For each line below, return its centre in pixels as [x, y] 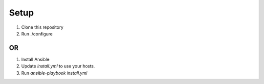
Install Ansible [35, 59]
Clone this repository [42, 27]
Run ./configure [37, 34]
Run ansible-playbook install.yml [54, 73]
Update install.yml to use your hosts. [58, 66]
